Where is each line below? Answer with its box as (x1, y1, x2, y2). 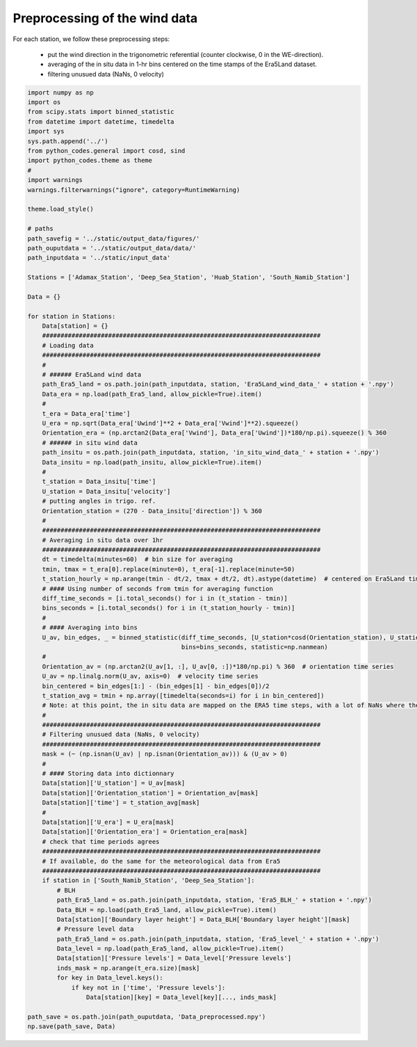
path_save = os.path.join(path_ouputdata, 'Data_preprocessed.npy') (27, 1012, 266, 1021)
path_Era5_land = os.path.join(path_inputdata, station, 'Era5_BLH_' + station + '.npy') (56, 896, 372, 904)
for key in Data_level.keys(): (56, 974, 163, 982)
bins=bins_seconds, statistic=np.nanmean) (181, 643, 328, 651)
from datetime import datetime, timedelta (27, 117, 174, 125)
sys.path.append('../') (27, 137, 109, 145)
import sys (27, 127, 65, 136)
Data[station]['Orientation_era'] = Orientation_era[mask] (42, 828, 248, 836)
